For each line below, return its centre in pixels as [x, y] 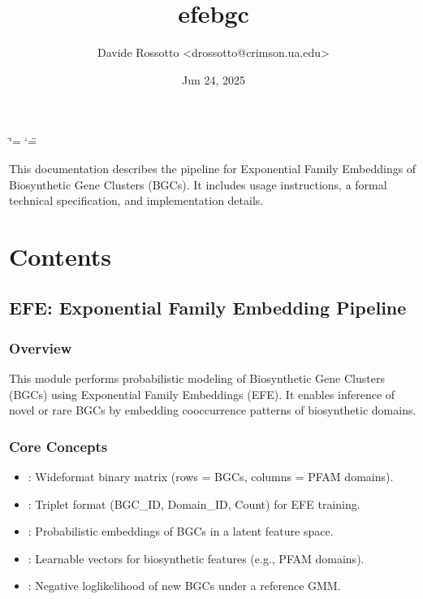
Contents [60, 256]
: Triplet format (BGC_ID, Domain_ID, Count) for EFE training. [194, 504]
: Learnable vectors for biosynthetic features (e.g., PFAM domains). [196, 558]
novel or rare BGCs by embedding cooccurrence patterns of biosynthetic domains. [213, 410]
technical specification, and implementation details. [136, 200]
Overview [41, 347]
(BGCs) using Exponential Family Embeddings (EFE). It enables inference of [202, 394]
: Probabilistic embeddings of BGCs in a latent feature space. [181, 531]
